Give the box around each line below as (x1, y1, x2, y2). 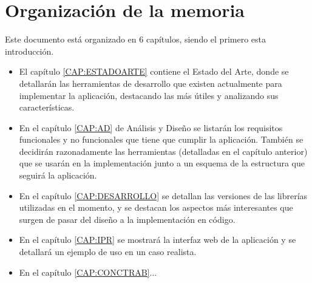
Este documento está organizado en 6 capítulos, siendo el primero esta (5, 33, 266, 46)
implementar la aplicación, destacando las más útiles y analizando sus (19, 89, 279, 101)
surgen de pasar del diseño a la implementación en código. (19, 213, 236, 225)
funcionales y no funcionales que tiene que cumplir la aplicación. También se (19, 133, 304, 146)
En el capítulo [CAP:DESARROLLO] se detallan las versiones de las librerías (19, 189, 308, 202)
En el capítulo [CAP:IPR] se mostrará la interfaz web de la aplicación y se (19, 233, 296, 246)
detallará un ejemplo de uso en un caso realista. (19, 245, 197, 258)
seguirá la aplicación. (19, 169, 97, 182)
